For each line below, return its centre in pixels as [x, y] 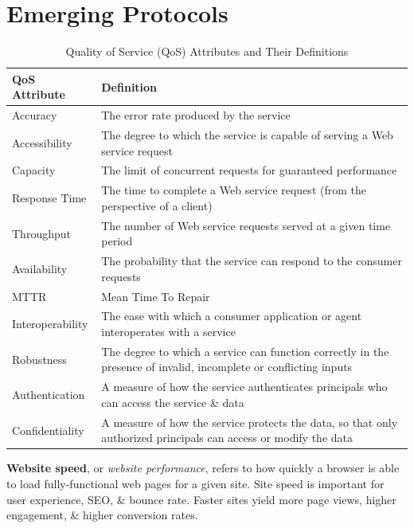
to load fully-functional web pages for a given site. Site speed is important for [195, 484]
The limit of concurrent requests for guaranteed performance [249, 170]
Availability [40, 268]
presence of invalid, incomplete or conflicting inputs [227, 367]
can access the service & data [173, 402]
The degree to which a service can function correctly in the [245, 351]
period [117, 241]
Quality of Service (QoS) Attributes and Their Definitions [207, 51]
